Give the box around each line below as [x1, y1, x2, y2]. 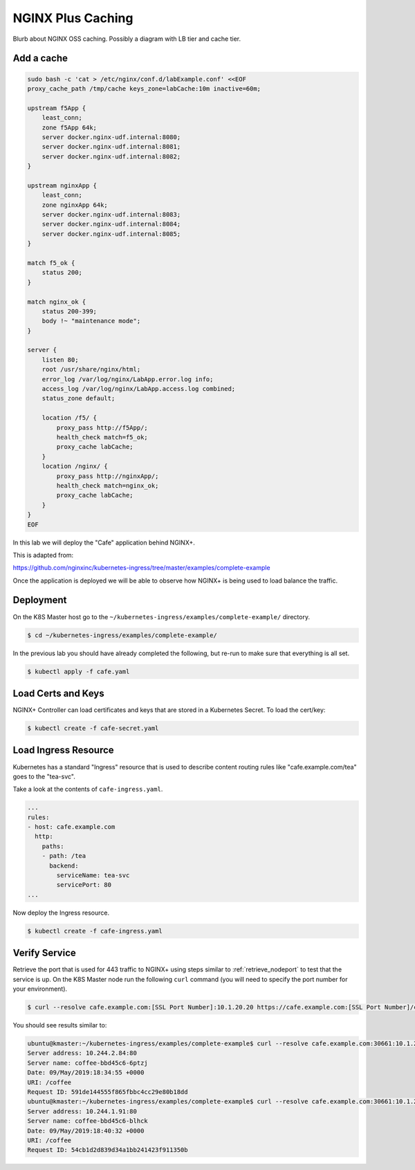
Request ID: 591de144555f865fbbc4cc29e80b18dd [27, 1088, 188, 1096]
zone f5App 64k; [41, 123, 97, 131]
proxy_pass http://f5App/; [56, 423, 148, 432]
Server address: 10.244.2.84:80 [27, 1049, 138, 1057]
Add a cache [12, 53, 68, 64]
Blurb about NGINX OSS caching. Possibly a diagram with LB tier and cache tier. [12, 35, 241, 43]
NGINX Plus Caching [12, 10, 133, 26]
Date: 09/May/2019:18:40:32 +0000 [27, 1126, 145, 1135]
